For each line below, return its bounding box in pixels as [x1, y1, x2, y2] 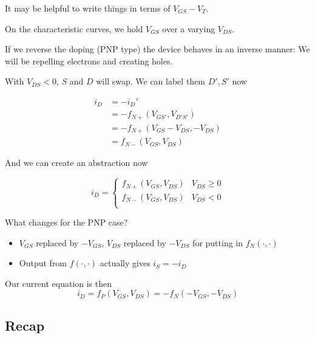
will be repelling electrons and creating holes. [5, 54, 173, 67]
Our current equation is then [5, 277, 112, 289]
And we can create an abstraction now [5, 156, 148, 169]
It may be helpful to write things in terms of [5, 2, 171, 14]
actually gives [100, 257, 151, 269]
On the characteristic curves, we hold [5, 22, 143, 35]
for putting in [192, 236, 243, 249]
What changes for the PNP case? [5, 216, 128, 229]
